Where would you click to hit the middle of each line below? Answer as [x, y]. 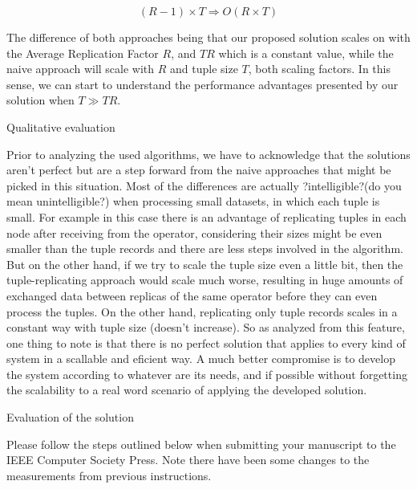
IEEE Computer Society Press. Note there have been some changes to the [188, 460]
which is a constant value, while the [306, 53]
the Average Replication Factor [83, 53]
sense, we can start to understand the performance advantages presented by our [202, 84]
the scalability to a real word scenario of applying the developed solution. [187, 390]
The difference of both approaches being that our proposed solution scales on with [208, 37]
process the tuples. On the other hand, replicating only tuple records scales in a [202, 311]
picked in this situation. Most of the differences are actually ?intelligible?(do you [204, 185]
